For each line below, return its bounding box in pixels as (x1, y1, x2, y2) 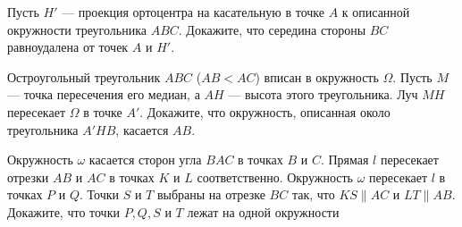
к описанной (341, 3, 410, 21)
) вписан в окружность (255, 67, 379, 86)
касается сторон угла (88, 150, 202, 169)
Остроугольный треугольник (7, 67, 161, 86)
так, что (291, 185, 335, 204)
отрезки (7, 167, 49, 186)
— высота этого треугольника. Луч (228, 85, 418, 104)
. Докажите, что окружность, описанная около (139, 102, 391, 121)
